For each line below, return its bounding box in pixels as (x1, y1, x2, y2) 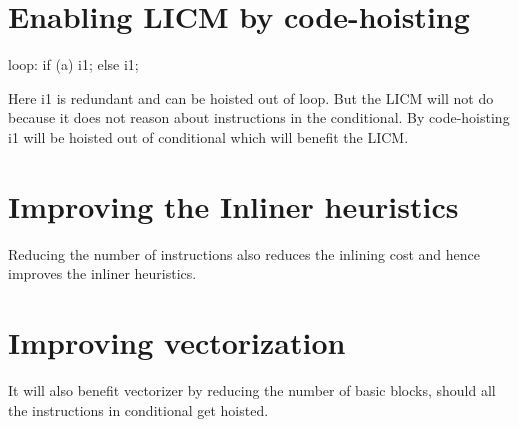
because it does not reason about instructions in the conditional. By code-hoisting (8, 107, 510, 128)
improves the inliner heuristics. (8, 263, 197, 284)
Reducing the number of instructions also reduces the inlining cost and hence (8, 243, 481, 264)
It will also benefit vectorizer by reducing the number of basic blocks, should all (8, 379, 496, 400)
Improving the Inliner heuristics (8, 185, 459, 226)
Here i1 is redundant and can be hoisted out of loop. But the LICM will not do (8, 87, 494, 108)
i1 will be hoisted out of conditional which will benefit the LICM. (8, 126, 409, 147)
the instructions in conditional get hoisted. (8, 399, 269, 420)
